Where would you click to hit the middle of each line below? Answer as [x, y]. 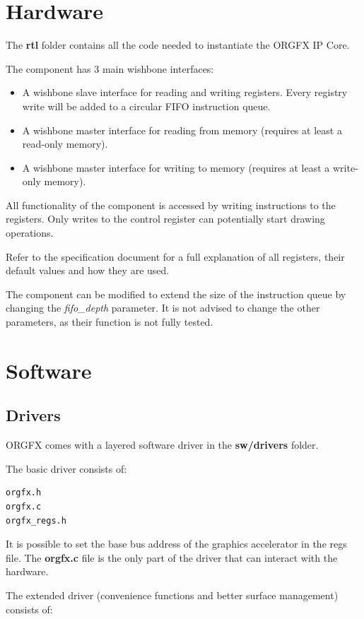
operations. [30, 233]
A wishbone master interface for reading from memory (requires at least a [182, 130]
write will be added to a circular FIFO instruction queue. [146, 106]
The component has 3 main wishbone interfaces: [110, 68]
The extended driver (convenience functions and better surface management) [172, 595]
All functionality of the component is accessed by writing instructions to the [171, 205]
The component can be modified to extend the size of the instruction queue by [176, 294]
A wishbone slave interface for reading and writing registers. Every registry [185, 92]
